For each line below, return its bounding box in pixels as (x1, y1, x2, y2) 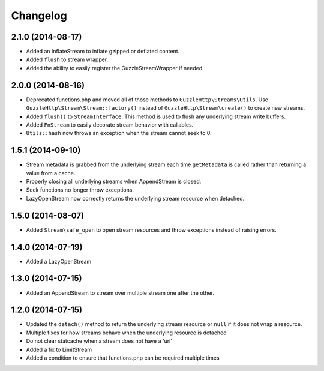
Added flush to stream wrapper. (26, 56, 109, 63)
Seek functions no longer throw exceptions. (26, 186, 134, 193)
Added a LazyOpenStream (26, 258, 92, 265)
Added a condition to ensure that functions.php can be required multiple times (26, 354, 220, 361)
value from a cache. (26, 169, 76, 176)
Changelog (11, 9, 67, 22)
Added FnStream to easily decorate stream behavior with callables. (26, 121, 194, 128)
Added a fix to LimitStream (26, 346, 92, 353)
